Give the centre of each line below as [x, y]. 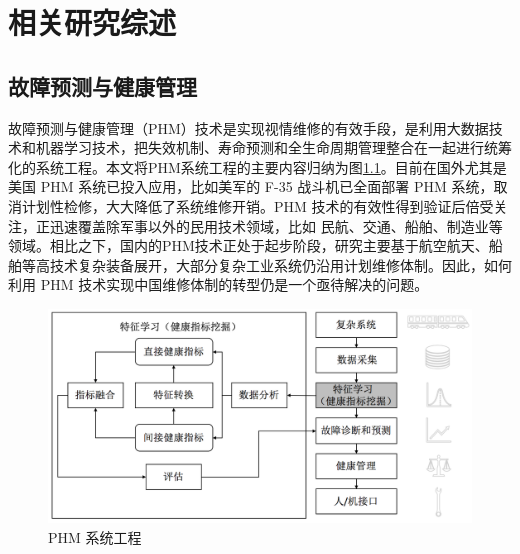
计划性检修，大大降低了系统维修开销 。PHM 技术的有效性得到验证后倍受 [257, 205]
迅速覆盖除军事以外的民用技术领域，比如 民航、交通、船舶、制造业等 [276, 225]
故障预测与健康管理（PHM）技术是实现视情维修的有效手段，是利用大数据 [248, 127]
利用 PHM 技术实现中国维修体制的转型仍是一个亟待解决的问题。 [218, 284]
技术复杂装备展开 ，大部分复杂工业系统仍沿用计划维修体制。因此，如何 [280, 264]
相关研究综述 [92, 22]
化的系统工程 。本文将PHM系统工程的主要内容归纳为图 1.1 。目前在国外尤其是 [257, 166]
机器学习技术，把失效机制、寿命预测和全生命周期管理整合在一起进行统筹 [273, 147]
